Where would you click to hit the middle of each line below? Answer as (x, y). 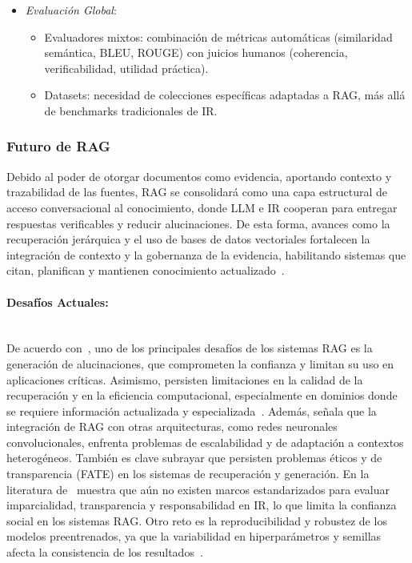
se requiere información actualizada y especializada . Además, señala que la (192, 410)
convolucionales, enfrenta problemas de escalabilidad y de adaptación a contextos (205, 442)
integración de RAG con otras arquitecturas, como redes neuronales (172, 426)
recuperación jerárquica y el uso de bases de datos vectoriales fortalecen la (188, 239)
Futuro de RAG (58, 146)
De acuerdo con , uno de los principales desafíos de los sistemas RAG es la (190, 348)
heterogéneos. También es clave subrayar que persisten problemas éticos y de (194, 458)
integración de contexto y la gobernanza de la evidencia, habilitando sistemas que (206, 254)
